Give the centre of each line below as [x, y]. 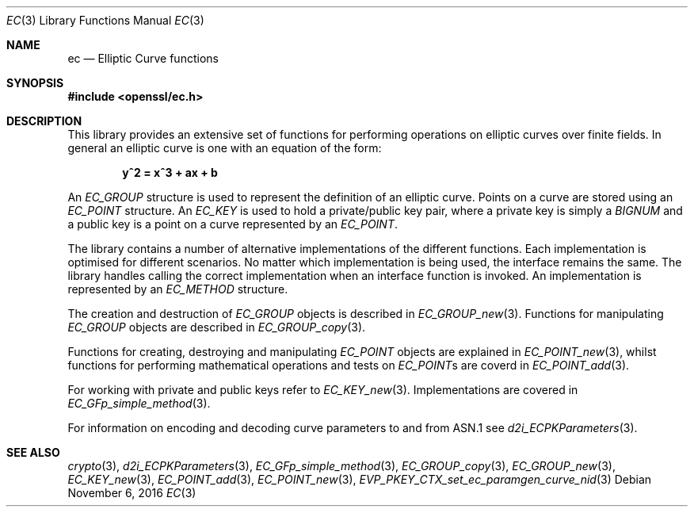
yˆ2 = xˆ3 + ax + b [170, 172]
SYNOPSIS [35, 83]
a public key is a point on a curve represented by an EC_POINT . [233, 224]
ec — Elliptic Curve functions [143, 58]
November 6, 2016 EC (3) [132, 493]
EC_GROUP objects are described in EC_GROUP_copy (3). [217, 327]
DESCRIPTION [44, 121]
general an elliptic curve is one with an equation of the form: [225, 148]
